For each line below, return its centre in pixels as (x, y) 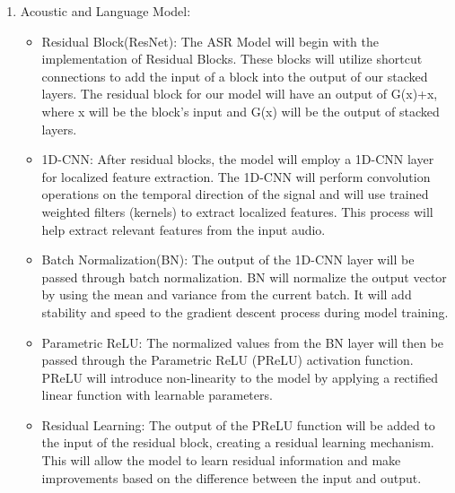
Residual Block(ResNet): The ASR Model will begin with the (210, 41)
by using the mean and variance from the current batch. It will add (227, 294)
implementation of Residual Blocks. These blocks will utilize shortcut (232, 59)
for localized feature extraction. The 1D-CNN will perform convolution (236, 176)
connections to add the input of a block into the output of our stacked (235, 76)
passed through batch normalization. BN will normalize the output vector (244, 277)
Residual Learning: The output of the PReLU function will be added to (238, 424)
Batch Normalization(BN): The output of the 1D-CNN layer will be (228, 259)
